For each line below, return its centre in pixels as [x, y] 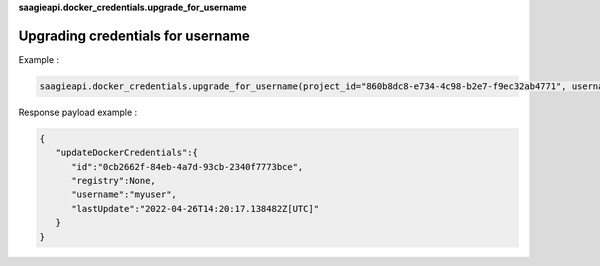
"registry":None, [114, 181]
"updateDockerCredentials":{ [127, 153]
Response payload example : [78, 112]
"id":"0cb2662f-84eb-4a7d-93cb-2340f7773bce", [187, 166]
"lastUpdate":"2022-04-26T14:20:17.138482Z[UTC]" [195, 208]
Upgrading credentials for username [134, 35]
